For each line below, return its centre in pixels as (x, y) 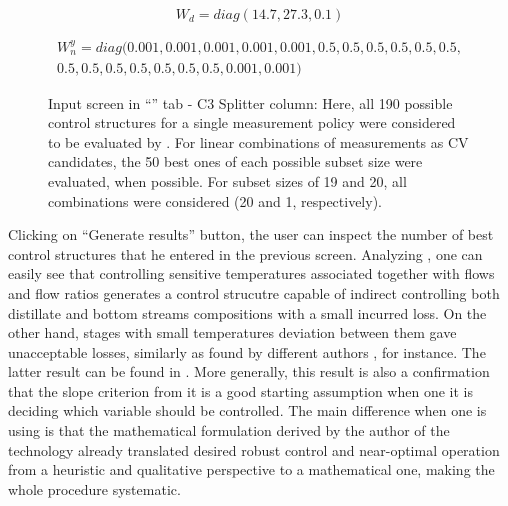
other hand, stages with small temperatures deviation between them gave (232, 332)
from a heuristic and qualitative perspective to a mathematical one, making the (251, 469)
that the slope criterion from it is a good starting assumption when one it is (240, 390)
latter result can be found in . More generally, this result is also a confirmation (249, 371)
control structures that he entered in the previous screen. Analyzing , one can (245, 253)
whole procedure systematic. (94, 488)
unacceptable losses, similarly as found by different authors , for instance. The (247, 351)
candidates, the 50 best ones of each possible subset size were (235, 161)
